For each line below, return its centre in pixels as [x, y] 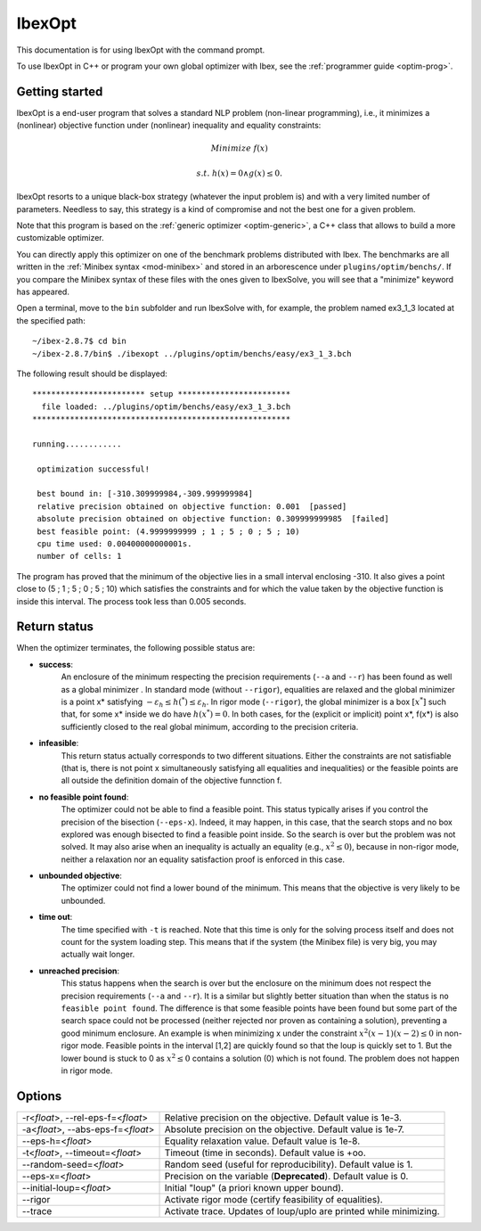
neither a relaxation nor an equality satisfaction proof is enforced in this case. [203, 859]
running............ [77, 444]
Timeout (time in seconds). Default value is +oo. [265, 1153]
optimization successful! [94, 469]
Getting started [60, 91]
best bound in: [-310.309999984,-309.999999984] [145, 494]
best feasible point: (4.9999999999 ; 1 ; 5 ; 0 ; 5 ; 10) [168, 531]
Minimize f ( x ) [240, 148]
